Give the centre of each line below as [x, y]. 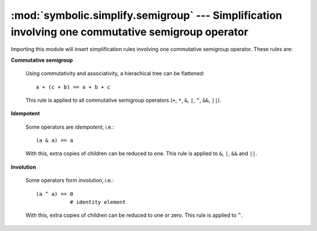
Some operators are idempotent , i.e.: [70, 127]
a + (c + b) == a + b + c [73, 87]
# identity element [98, 202]
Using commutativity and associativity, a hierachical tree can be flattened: [115, 73]
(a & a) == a [55, 140]
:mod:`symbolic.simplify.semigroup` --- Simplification [146, 15]
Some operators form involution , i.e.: [70, 180]
